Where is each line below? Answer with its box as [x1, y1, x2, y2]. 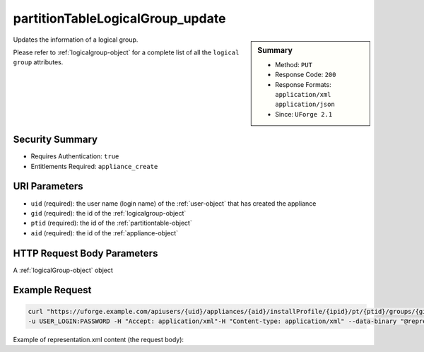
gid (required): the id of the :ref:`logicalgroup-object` [30, 209, 187, 217]
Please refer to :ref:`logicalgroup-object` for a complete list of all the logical [13, 48, 240, 57]
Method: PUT [275, 60, 312, 69]
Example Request [13, 284, 92, 296]
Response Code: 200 [275, 71, 336, 79]
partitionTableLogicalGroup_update [13, 11, 226, 26]
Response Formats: [275, 80, 331, 88]
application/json [275, 100, 335, 109]
